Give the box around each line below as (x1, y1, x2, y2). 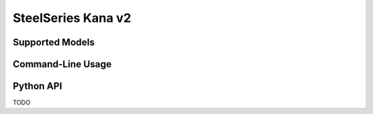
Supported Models (12, 36, 95, 48)
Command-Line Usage (12, 58, 112, 70)
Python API (12, 80, 62, 92)
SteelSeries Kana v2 (12, 10, 131, 25)
